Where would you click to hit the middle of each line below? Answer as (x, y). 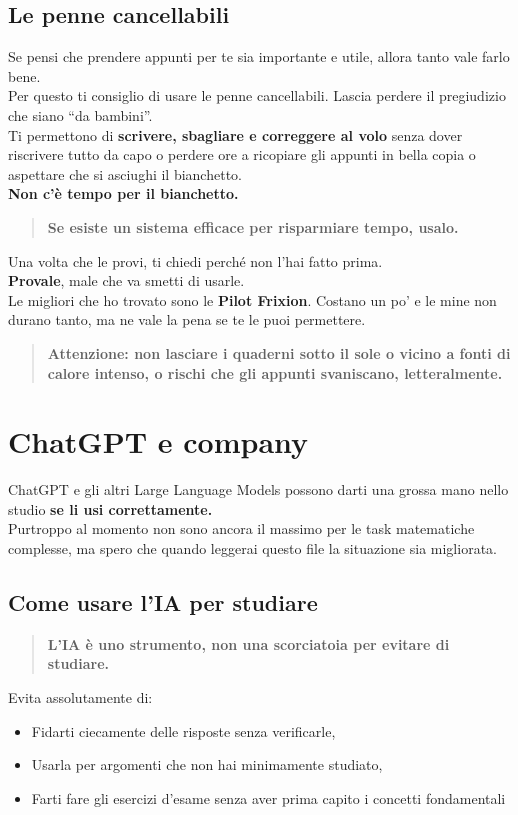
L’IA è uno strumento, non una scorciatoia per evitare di (248, 643)
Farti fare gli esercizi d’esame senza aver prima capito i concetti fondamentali (268, 797)
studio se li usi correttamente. (110, 508)
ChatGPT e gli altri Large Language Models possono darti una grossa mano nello (258, 489)
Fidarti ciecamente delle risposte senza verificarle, (183, 730)
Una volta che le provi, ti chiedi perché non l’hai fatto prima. (195, 260)
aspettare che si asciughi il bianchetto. (125, 173)
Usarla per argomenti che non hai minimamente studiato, (207, 764)
